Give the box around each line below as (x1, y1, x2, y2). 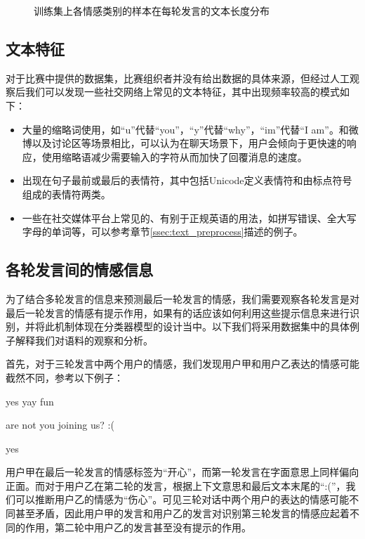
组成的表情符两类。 (22, 186, 111, 201)
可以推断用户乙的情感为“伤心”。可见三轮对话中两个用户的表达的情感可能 (15, 492, 350, 507)
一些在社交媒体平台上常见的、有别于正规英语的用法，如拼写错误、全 (22, 210, 337, 225)
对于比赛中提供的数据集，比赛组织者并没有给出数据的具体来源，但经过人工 (6, 70, 350, 85)
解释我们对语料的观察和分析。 (15, 332, 153, 347)
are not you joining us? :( (6, 417, 114, 432)
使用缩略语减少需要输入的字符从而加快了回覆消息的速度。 (41, 149, 307, 164)
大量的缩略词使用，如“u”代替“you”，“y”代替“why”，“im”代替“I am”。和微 (22, 122, 359, 136)
